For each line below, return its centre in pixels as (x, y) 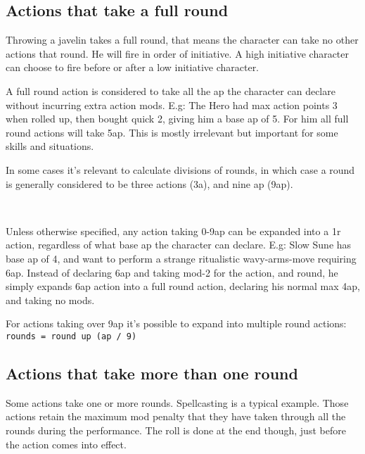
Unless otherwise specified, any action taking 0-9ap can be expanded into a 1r (173, 231)
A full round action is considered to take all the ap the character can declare (171, 90)
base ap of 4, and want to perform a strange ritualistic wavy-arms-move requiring (181, 258)
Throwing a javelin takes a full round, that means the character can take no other (182, 40)
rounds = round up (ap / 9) (71, 336)
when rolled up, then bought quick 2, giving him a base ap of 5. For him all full (177, 119)
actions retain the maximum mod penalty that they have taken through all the (176, 416)
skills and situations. (50, 146)
